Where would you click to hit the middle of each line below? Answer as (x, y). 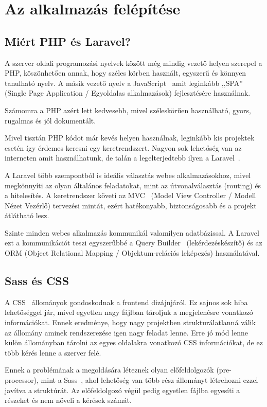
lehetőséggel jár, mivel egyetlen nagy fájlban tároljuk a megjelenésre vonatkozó (129, 312)
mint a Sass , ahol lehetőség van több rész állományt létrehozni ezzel (149, 380)
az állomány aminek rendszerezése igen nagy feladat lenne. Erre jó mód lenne (126, 332)
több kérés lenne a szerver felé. (53, 352)
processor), (22, 380)
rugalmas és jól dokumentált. (50, 120)
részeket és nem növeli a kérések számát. (68, 400)
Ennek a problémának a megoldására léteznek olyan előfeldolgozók (109, 370)
